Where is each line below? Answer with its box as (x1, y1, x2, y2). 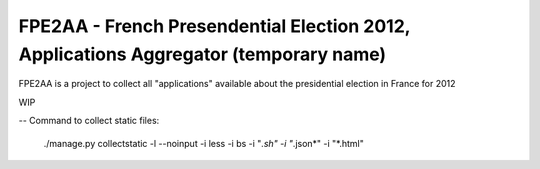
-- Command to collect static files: (18, 115, 160, 127)
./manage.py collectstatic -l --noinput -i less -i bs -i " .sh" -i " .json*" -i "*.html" (43, 137, 365, 149)
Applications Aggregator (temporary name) (18, 43, 387, 65)
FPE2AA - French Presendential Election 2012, (18, 15, 411, 37)
